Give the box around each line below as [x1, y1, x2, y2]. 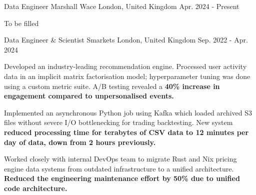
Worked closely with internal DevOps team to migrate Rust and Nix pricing [4, 153, 237, 164]
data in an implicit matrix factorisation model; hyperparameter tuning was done [4, 70, 250, 81]
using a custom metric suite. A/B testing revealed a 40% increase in [4, 80, 220, 91]
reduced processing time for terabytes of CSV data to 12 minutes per [4, 126, 249, 137]
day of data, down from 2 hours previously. [4, 136, 156, 147]
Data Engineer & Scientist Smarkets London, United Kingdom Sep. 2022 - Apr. [4, 34, 248, 45]
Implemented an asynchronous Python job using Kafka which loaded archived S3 [4, 107, 252, 117]
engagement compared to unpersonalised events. [4, 90, 174, 101]
